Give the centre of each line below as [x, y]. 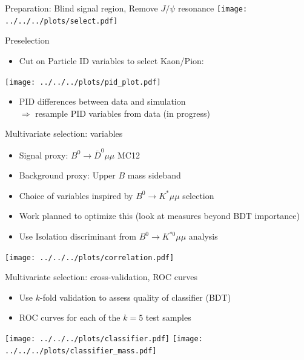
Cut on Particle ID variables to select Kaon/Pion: [111, 60]
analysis [203, 236]
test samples [168, 317]
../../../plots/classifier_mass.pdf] [81, 351]
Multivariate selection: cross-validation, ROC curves [101, 277]
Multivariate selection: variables [64, 133]
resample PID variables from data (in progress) [123, 113]
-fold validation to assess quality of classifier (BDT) [136, 297]
